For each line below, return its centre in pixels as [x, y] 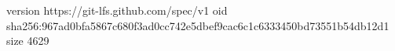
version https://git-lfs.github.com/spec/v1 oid [117, 10]
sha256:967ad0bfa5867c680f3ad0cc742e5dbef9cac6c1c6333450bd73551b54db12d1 [198, 25]
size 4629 [28, 41]
